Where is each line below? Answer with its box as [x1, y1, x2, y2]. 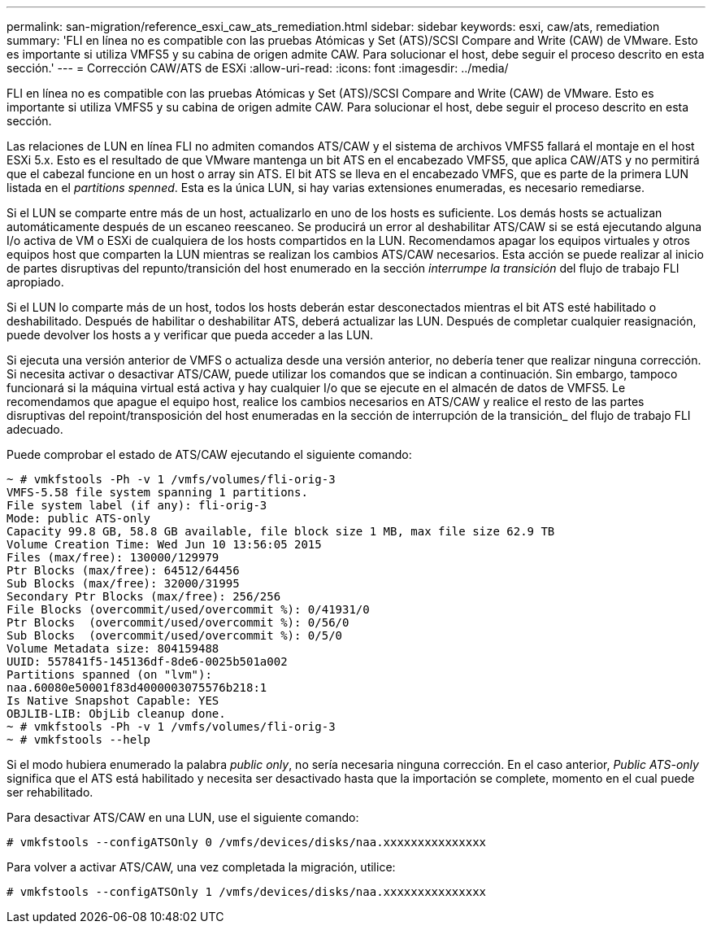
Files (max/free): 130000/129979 [7, 551, 219, 564]
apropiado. [7, 275, 64, 289]
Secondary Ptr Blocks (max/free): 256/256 [7, 590, 281, 603]
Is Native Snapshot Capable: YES [7, 694, 219, 707]
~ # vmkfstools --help [7, 733, 151, 746]
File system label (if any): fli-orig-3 [7, 499, 267, 512]
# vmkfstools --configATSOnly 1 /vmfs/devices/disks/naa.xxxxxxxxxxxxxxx [7, 885, 487, 898]
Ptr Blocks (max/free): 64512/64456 [7, 564, 240, 577]
